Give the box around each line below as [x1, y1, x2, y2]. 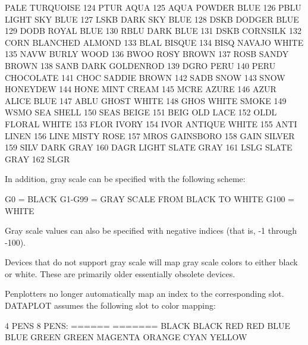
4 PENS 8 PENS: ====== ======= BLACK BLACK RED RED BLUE [5, 319, 291, 331]
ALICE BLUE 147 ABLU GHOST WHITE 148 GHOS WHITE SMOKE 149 [5, 94, 287, 106]
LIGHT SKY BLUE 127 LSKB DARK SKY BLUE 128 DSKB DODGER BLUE [5, 12, 299, 25]
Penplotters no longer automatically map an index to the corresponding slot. [5, 287, 284, 300]
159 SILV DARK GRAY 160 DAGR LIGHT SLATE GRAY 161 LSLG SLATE [5, 141, 293, 153]
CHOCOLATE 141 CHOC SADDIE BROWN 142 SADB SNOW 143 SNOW [5, 71, 285, 83]
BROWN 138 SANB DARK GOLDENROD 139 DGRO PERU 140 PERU [5, 59, 276, 71]
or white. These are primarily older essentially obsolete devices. [5, 267, 235, 280]
